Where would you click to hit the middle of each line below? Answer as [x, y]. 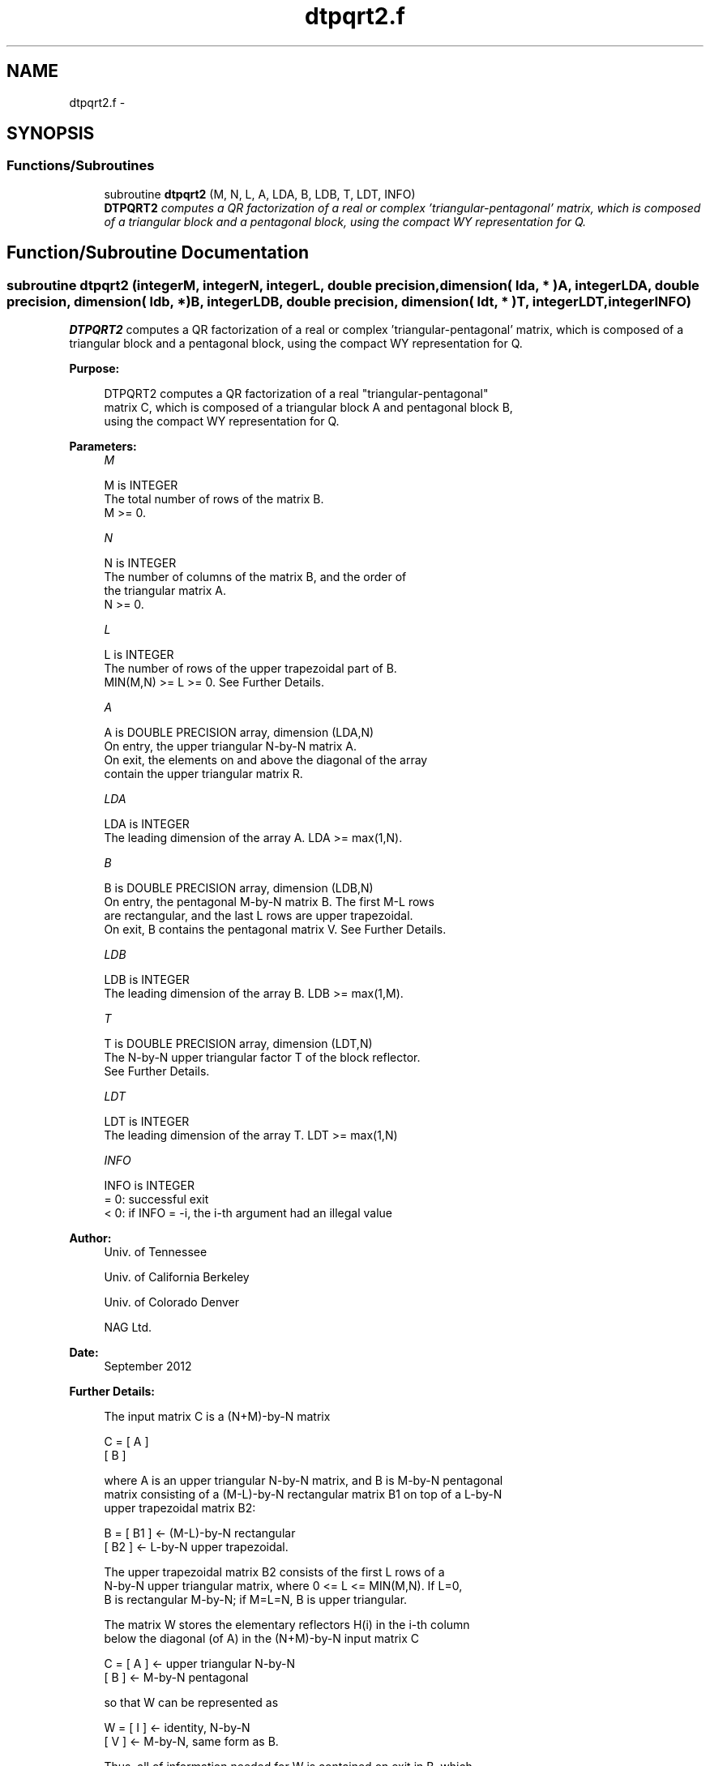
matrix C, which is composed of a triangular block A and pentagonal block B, [308, 408]
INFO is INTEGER [149, 1186]
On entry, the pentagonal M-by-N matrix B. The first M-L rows [269, 902]
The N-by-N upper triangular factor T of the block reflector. [262, 1058]
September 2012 [148, 1366]
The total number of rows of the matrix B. [214, 499]
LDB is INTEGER [147, 980]
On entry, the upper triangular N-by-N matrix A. [230, 746]
